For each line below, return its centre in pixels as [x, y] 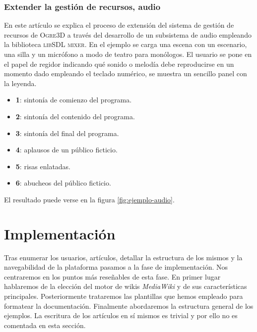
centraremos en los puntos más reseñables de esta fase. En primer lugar [112, 276]
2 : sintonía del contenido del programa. [75, 116]
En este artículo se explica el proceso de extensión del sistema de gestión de [119, 25]
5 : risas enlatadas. [43, 166]
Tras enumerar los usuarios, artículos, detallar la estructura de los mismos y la [123, 257]
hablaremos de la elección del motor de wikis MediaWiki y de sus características [126, 286]
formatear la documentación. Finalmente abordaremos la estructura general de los [129, 306]
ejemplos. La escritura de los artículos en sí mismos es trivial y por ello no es [121, 315]
